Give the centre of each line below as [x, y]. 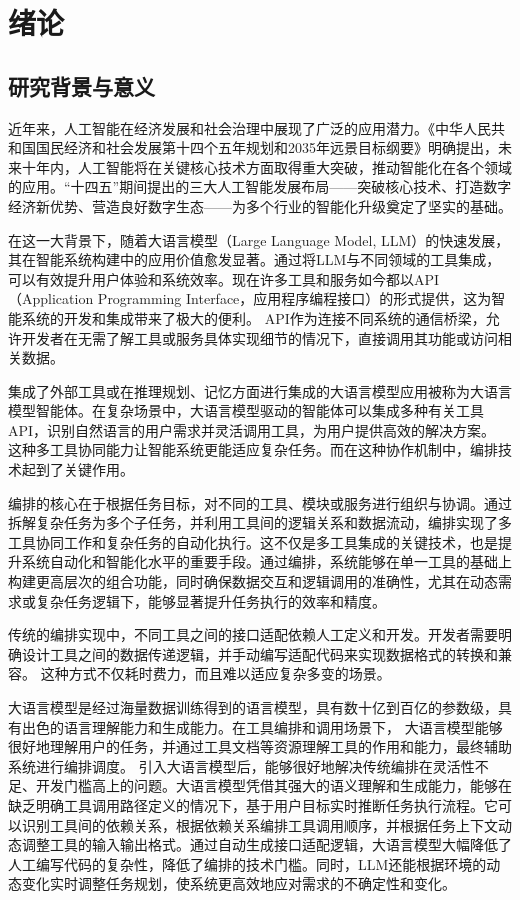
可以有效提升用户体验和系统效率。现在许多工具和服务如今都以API [224, 278]
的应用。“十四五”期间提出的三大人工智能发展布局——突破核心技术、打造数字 [260, 186]
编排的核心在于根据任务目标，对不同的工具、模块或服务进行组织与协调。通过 [260, 502]
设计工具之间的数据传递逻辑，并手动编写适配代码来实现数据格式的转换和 [259, 653]
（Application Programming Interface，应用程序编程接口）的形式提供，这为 [250, 298]
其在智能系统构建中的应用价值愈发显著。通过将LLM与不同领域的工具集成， [254, 259]
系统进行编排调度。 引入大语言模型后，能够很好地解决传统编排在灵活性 [241, 765]
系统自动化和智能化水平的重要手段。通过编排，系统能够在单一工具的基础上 [266, 561]
